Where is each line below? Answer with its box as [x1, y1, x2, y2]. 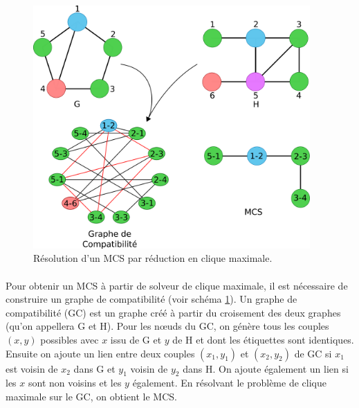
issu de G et [110, 332, 162, 346]
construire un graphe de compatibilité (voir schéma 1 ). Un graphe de [6, 292, 297, 306]
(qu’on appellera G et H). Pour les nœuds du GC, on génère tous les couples [6, 319, 329, 333]
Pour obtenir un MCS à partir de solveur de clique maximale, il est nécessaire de [6, 278, 348, 292]
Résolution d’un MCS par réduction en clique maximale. [33, 251, 273, 265]
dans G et [73, 361, 116, 375]
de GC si [294, 346, 332, 360]
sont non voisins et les [28, 375, 122, 390]
